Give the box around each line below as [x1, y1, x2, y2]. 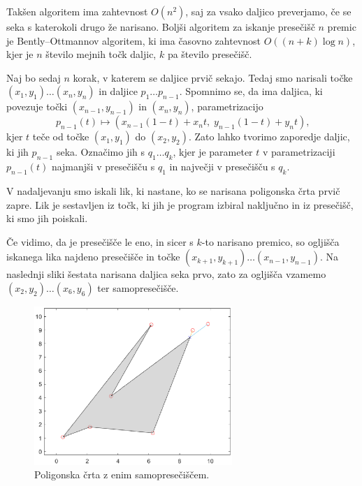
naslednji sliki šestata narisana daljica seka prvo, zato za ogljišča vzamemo [6, 267, 326, 281]
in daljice [99, 84, 138, 98]
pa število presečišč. [167, 47, 252, 61]
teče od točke [32, 129, 89, 144]
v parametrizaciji [262, 145, 335, 159]
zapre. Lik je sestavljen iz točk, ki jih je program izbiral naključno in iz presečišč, [6, 197, 354, 212]
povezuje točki [6, 99, 68, 114]
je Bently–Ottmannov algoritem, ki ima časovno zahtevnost [6, 33, 261, 47]
